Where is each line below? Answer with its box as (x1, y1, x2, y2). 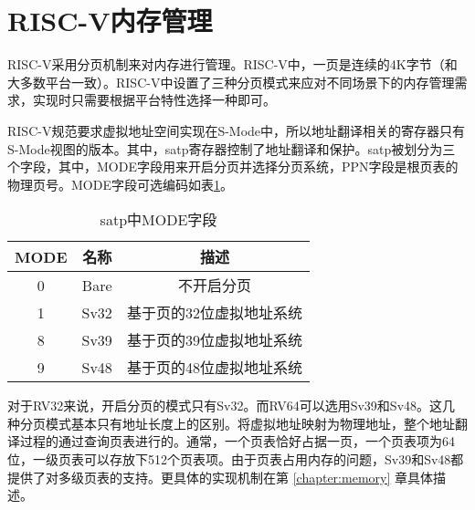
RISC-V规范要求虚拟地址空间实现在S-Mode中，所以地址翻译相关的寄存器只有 (7, 120, 466, 140)
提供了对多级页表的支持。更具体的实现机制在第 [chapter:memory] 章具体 (7, 467, 433, 486)
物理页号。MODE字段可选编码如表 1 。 (7, 174, 233, 193)
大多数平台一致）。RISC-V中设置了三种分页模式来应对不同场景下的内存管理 (7, 72, 455, 91)
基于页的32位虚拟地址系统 (126, 302, 302, 324)
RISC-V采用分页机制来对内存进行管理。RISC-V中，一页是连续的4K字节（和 (7, 55, 458, 74)
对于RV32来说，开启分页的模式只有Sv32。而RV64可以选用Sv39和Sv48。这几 (7, 396, 456, 415)
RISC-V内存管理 (7, 2, 213, 39)
